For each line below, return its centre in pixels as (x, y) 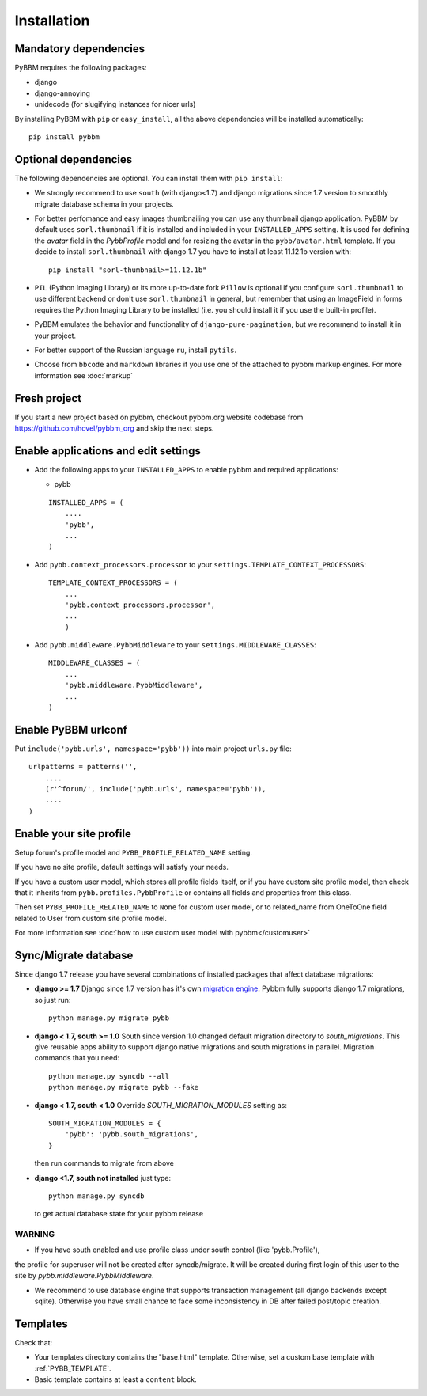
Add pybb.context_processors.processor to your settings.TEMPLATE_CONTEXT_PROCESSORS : (200, 564)
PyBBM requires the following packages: (81, 68)
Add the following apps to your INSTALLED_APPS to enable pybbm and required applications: (187, 469)
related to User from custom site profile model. (91, 918)
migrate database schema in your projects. (104, 204)
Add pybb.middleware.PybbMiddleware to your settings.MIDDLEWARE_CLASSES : (175, 645)
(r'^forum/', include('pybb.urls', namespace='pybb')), (155, 789)
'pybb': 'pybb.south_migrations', (132, 1134)
